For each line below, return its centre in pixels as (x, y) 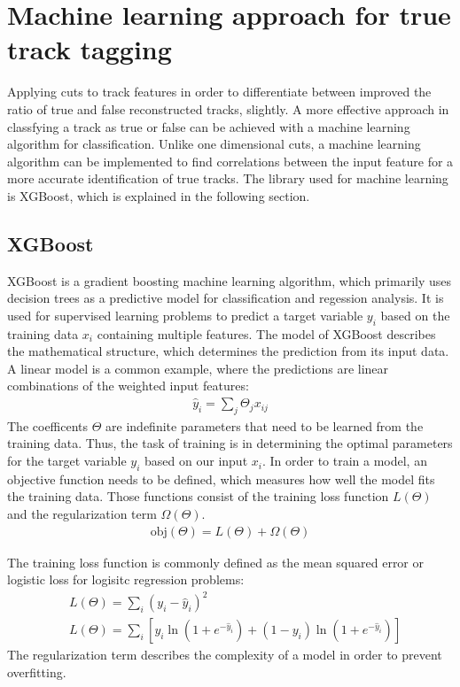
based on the (415, 315)
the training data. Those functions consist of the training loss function (198, 496)
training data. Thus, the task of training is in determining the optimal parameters (230, 443)
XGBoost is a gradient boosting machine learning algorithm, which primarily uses (230, 280)
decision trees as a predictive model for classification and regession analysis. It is (226, 298)
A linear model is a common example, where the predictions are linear (198, 368)
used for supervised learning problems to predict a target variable (185, 315)
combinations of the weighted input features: (128, 386)
